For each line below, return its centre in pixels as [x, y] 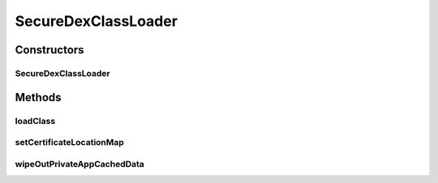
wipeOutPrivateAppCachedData [80, 164]
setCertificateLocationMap [70, 143]
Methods [38, 97]
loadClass [35, 121]
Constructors [49, 50]
